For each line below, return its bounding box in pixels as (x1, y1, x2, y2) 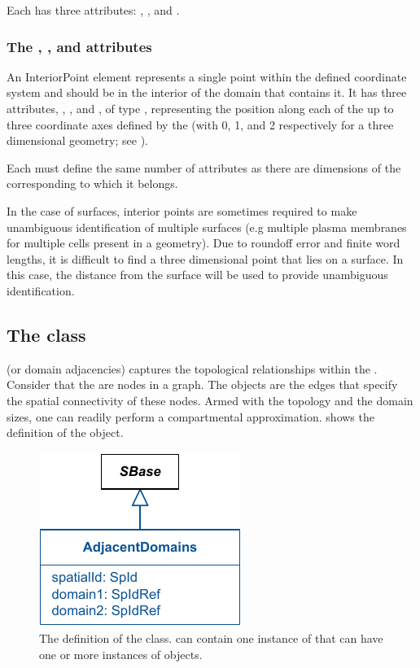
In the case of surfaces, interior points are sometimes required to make (7, 202, 357, 219)
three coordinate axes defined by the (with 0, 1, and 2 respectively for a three (7, 116, 394, 133)
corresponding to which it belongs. (7, 175, 178, 192)
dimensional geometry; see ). (7, 132, 149, 149)
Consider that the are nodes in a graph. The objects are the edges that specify (7, 376, 398, 393)
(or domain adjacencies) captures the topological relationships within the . (7, 360, 378, 377)
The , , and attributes (7, 36, 152, 56)
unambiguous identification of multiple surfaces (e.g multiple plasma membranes (7, 218, 407, 235)
